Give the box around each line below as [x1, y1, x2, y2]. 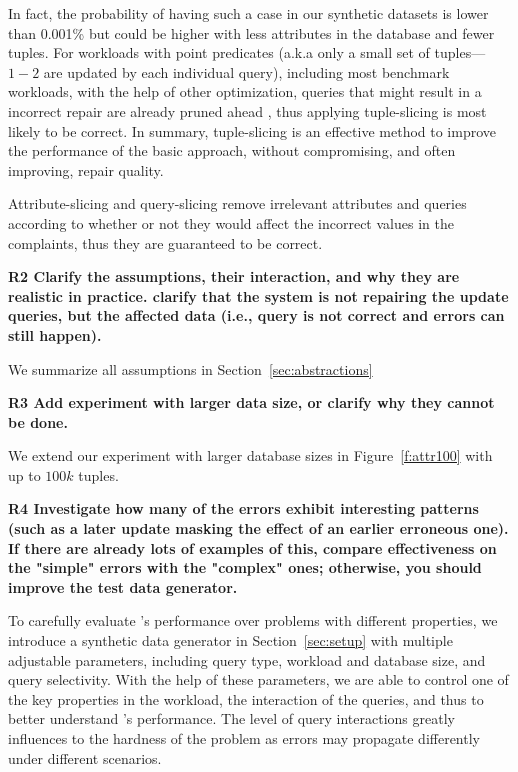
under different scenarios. [8, 747, 162, 768]
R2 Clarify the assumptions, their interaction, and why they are [8, 266, 460, 287]
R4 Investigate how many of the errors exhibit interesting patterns [8, 498, 479, 519]
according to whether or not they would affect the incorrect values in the [8, 212, 454, 233]
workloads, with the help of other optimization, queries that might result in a [8, 81, 482, 102]
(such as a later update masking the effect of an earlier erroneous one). [8, 518, 509, 539]
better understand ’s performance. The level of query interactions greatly [8, 708, 455, 729]
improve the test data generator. [8, 576, 238, 597]
